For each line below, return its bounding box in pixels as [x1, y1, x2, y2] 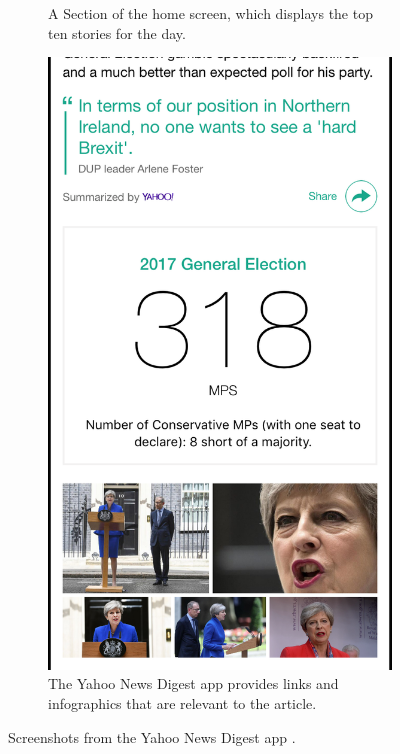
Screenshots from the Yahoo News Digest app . [8, 726, 296, 747]
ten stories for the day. [48, 22, 186, 43]
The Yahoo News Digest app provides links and [48, 673, 339, 694]
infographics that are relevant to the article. [48, 692, 317, 713]
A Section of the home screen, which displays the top [48, 3, 373, 23]
